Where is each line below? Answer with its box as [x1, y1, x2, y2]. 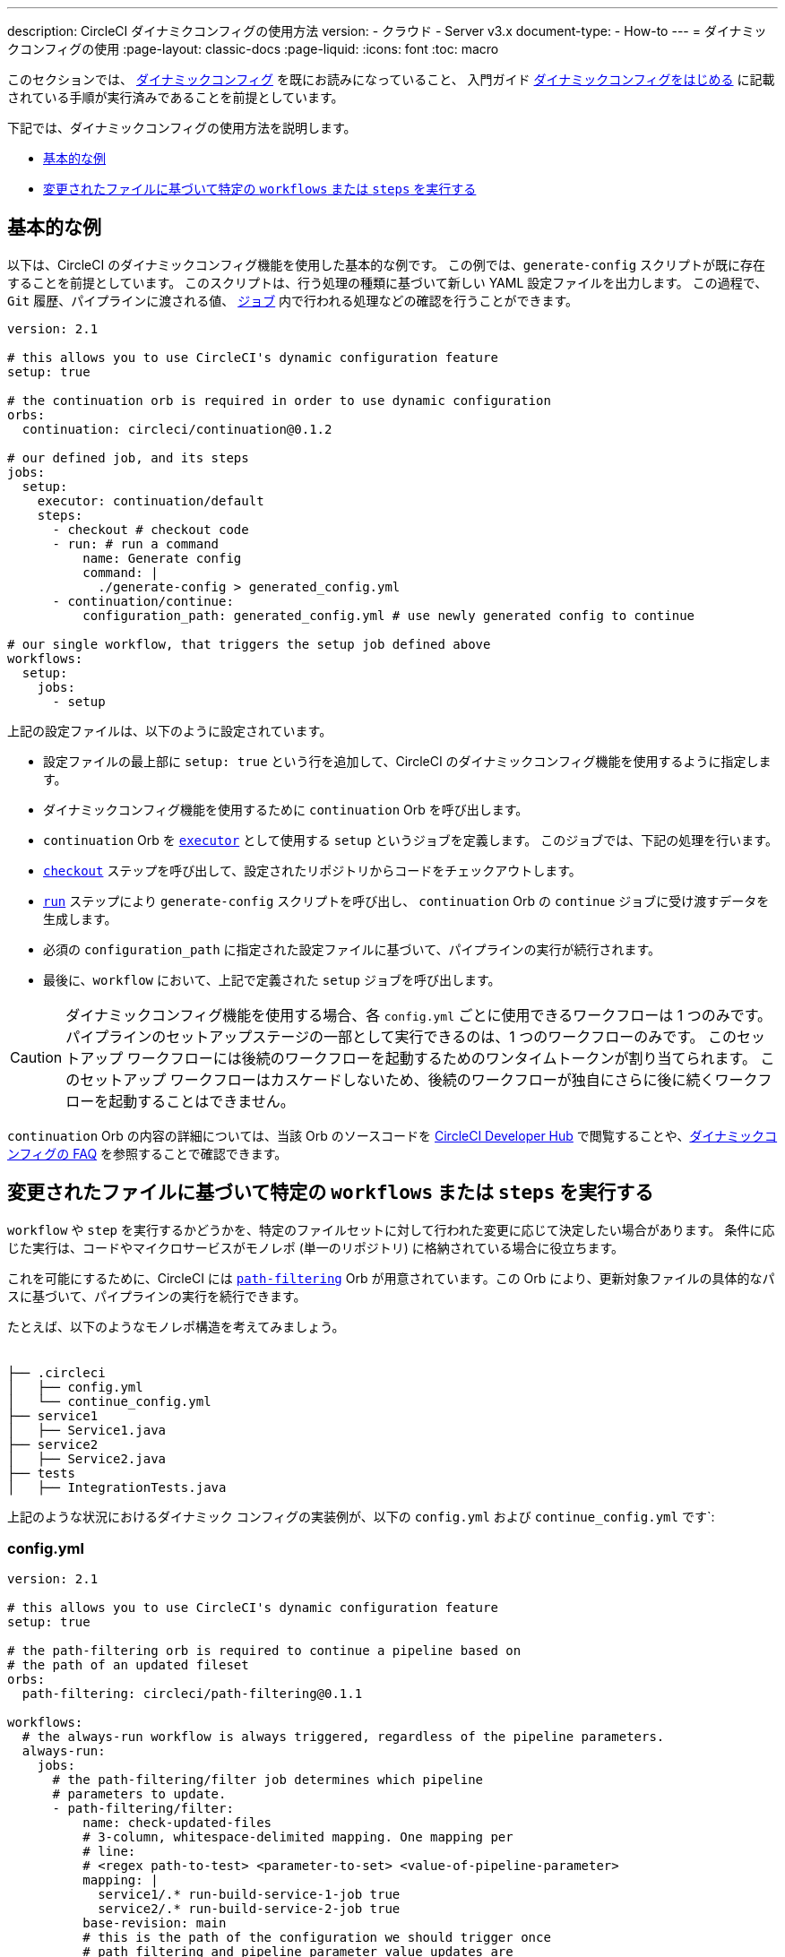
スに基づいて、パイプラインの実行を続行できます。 [7, 1288, 306, 1304]
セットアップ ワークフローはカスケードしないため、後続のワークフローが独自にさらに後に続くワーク [80, 1070, 758, 1089]
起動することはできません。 [108, 1091, 295, 1110]
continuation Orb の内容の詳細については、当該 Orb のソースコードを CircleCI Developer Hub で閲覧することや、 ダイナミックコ [7, 1127, 778, 1143]
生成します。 [43, 910, 117, 927]
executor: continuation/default [37, 493, 264, 508]
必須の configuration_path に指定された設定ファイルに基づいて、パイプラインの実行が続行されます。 [43, 941, 661, 957]
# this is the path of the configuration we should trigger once [82, 1930, 551, 1945]
